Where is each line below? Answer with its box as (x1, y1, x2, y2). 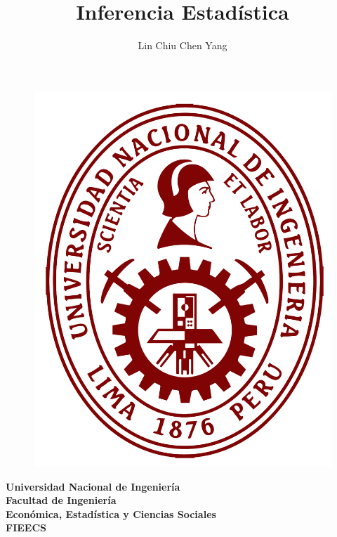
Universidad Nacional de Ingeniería (6, 479, 180, 493)
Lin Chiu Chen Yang (138, 38, 227, 53)
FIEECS (6, 520, 46, 535)
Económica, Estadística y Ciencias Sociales (6, 506, 216, 521)
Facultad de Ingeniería (6, 493, 117, 507)
